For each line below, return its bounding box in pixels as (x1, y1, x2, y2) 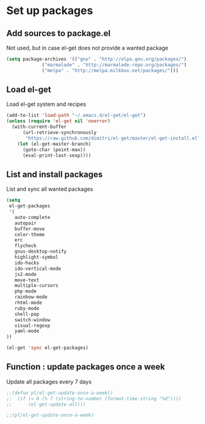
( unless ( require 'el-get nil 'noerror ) (6, 118, 111, 124)
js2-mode (14, 271, 37, 277)
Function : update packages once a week (6, 362, 165, 372)
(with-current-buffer (12, 124, 67, 130)
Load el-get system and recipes (6, 100, 87, 108)
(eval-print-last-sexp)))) (22, 152, 92, 158)
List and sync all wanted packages (6, 185, 93, 193)
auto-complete (14, 214, 51, 220)
